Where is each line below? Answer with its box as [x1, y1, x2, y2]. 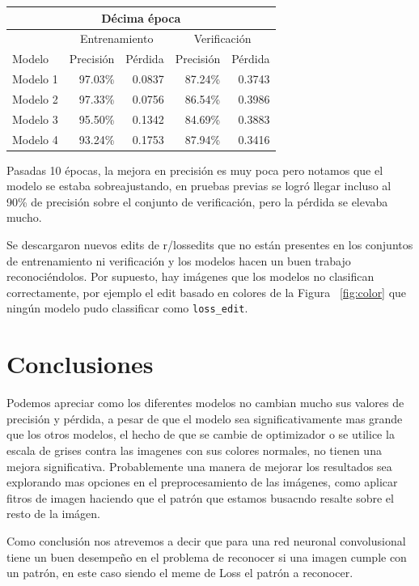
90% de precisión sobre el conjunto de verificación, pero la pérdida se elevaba [6, 193, 388, 210]
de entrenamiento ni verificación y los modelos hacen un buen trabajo [6, 252, 351, 269]
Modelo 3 [12, 110, 58, 127]
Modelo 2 [12, 90, 58, 107]
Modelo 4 [12, 130, 58, 147]
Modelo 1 [12, 70, 58, 87]
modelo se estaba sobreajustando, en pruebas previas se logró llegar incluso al [6, 177, 391, 194]
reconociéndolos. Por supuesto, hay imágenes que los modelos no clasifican [6, 268, 375, 285]
